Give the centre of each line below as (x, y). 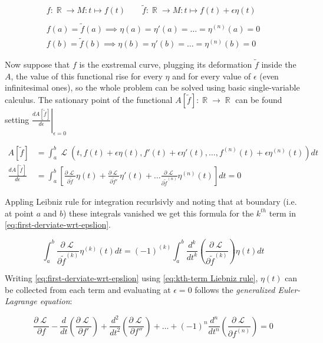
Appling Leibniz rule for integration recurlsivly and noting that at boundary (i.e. (151, 201)
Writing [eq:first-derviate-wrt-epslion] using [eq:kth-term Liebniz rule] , (131, 277)
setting (17, 119)
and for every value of (212, 76)
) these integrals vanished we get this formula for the (159, 213)
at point (19, 213)
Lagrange (21, 301)
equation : (56, 301)
